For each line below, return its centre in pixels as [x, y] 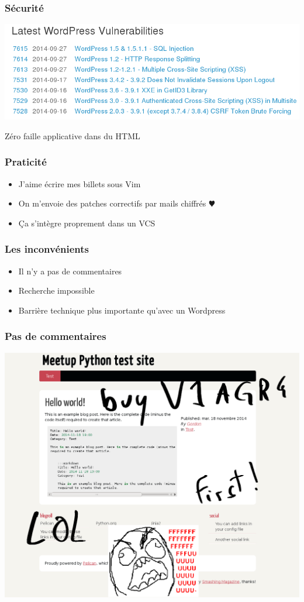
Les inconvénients [47, 249]
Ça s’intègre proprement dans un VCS [87, 223]
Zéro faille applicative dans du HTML [72, 135]
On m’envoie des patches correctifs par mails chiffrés [112, 203]
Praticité [26, 162]
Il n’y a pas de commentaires [70, 271]
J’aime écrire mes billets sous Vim [80, 183]
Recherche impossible [56, 290]
